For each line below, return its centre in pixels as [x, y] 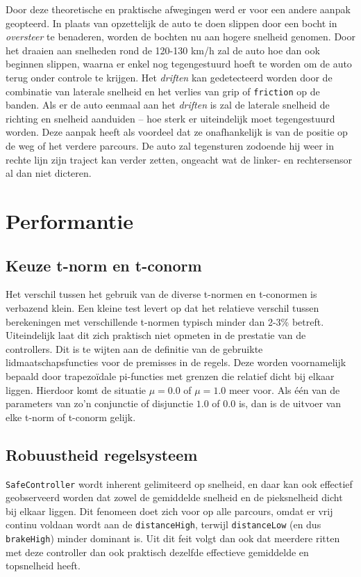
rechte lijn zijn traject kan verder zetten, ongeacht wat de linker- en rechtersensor [179, 159]
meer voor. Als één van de [284, 389]
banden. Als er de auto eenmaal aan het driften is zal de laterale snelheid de [168, 105]
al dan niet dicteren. [49, 173]
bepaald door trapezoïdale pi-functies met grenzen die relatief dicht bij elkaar [170, 376]
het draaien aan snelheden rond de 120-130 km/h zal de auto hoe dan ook [163, 50]
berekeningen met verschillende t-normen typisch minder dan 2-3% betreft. [165, 321]
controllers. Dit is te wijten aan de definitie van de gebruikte [134, 348]
